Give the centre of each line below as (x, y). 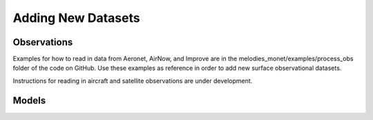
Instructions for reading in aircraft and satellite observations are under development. (133, 81)
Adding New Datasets (77, 18)
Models (29, 100)
